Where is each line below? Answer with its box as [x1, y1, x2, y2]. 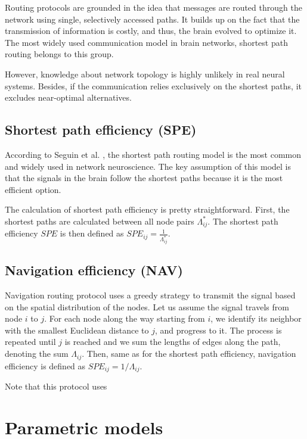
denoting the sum [5, 347, 69, 360]
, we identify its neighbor [210, 312, 302, 325]
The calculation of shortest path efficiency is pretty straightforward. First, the [5, 203, 290, 216]
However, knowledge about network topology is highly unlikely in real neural [5, 67, 285, 80]
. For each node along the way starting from [44, 312, 205, 325]
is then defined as [60, 227, 124, 239]
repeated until [5, 335, 56, 348]
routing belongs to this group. [5, 48, 114, 60]
